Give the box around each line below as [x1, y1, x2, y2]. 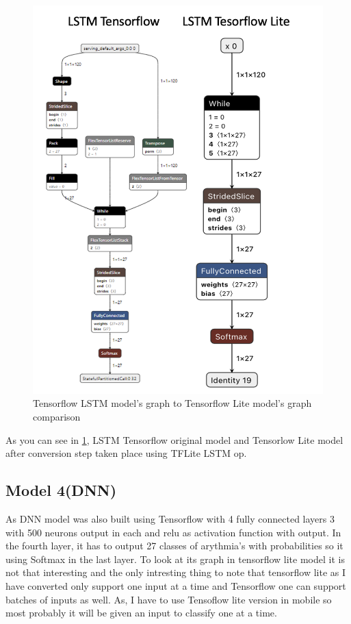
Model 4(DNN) [5, 479, 117, 501]
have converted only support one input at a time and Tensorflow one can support [5, 578, 346, 592]
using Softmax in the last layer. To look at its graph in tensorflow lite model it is [5, 551, 345, 566]
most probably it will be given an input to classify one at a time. [5, 606, 277, 620]
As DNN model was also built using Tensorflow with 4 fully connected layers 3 [5, 511, 335, 525]
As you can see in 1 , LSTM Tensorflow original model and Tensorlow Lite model [5, 432, 343, 447]
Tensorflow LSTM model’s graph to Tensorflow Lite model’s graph [33, 396, 312, 410]
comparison [33, 409, 81, 423]
